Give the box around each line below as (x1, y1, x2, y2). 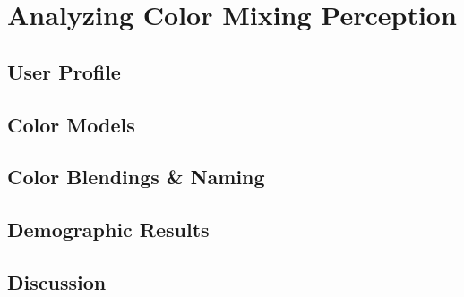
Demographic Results (7, 216, 210, 243)
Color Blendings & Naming (7, 163, 265, 191)
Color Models (7, 110, 135, 138)
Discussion (7, 267, 107, 295)
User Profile (7, 57, 121, 85)
